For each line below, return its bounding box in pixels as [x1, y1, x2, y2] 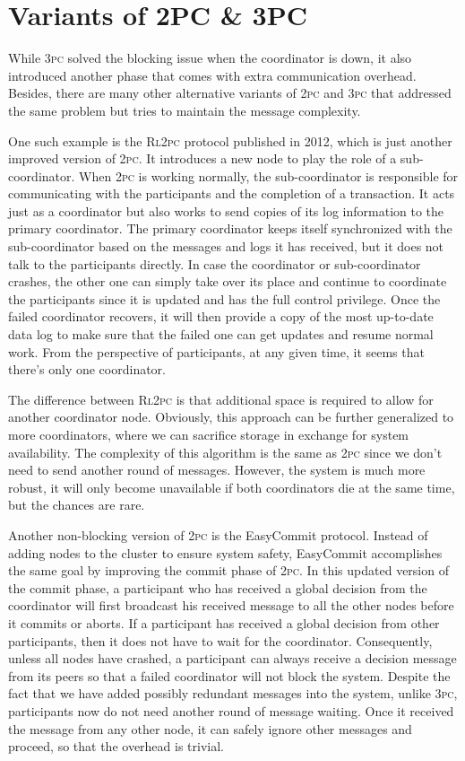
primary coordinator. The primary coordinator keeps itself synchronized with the [8, 219, 452, 238]
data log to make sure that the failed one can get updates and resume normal [8, 325, 434, 344]
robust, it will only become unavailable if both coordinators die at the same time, [8, 477, 455, 496]
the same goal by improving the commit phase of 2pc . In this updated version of [8, 561, 449, 580]
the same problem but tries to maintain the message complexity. [8, 101, 361, 119]
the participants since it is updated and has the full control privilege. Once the [8, 289, 441, 308]
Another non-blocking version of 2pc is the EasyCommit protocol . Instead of [8, 525, 428, 544]
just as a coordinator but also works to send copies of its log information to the [8, 201, 444, 220]
